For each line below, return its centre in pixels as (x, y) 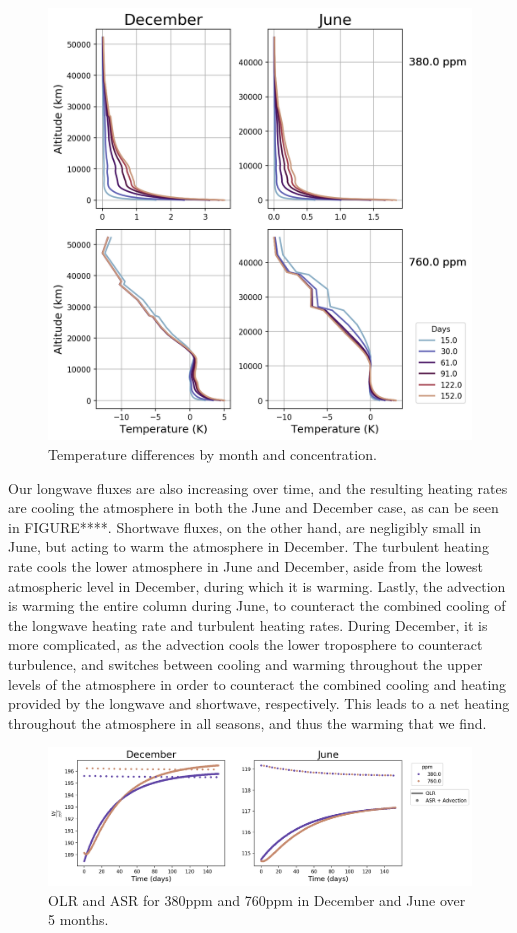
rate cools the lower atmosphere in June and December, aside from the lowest (245, 566)
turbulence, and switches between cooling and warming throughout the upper (245, 663)
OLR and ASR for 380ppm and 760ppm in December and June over (257, 899)
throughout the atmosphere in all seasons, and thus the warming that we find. (247, 722)
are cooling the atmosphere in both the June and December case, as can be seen (253, 507)
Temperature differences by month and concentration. (212, 454)
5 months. (78, 919)
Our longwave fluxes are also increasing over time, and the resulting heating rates (258, 487)
